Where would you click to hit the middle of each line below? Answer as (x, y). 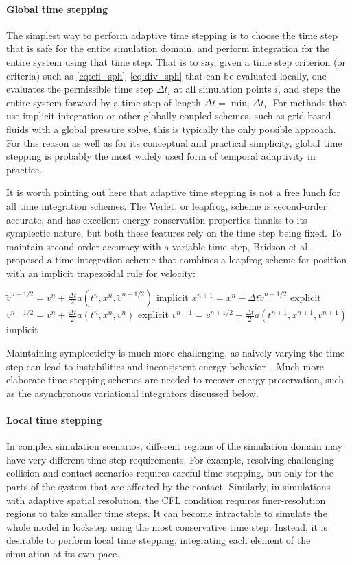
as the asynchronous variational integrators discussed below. (132, 393)
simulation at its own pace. (63, 553)
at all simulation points (223, 89)
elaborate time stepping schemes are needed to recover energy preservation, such (175, 380)
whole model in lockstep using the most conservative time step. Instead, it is (167, 526)
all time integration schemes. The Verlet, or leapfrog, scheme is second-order (167, 205)
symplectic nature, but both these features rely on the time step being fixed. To (174, 233)
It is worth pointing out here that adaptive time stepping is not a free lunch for (173, 192)
